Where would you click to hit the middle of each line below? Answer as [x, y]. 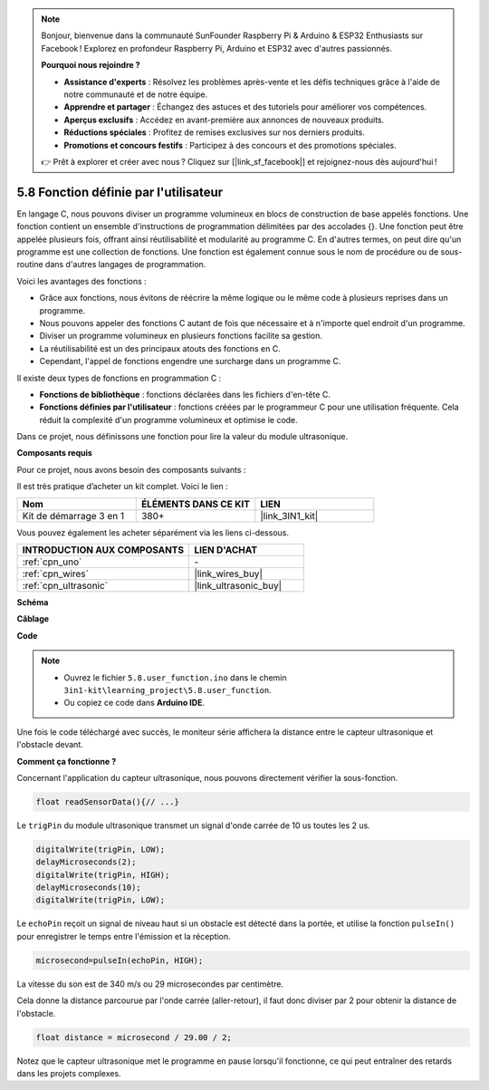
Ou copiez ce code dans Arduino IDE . [134, 703]
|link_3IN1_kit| [289, 516]
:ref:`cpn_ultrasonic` [65, 586]
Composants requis [54, 453]
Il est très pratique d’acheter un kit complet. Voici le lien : [122, 487]
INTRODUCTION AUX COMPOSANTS [103, 550]
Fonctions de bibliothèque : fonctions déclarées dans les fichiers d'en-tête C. [185, 394]
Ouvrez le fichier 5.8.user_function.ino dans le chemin [175, 677]
